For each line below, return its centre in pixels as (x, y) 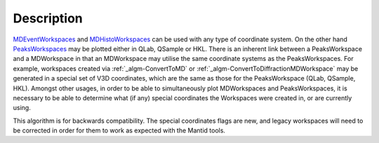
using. (22, 108)
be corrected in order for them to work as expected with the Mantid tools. (119, 130)
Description (48, 18)
